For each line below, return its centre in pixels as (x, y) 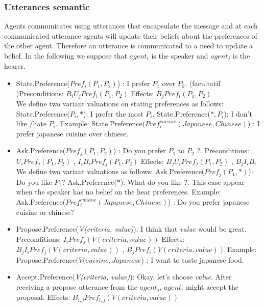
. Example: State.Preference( (100, 123)
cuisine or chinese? (45, 212)
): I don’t (238, 113)
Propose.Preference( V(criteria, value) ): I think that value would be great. (131, 229)
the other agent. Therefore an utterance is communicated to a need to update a (129, 46)
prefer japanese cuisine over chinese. (72, 133)
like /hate (31, 123)
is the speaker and (180, 55)
